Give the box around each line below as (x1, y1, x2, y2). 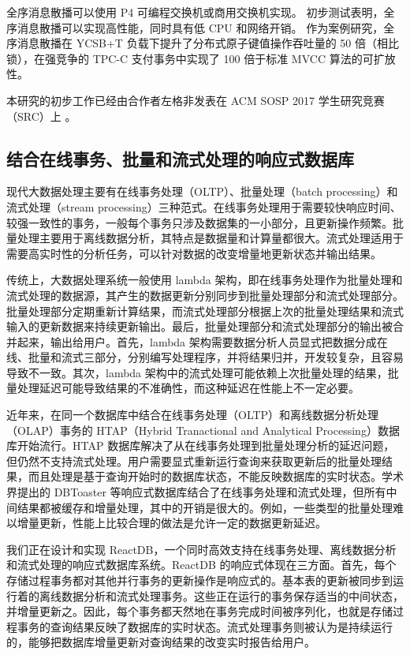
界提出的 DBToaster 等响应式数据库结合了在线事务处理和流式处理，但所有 (6, 484, 386, 500)
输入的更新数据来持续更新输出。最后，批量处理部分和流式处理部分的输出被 (6, 318, 393, 335)
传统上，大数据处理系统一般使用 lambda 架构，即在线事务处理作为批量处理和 (6, 271, 403, 288)
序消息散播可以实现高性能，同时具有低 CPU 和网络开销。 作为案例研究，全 (6, 19, 395, 36)
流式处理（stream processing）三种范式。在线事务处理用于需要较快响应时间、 (6, 198, 401, 215)
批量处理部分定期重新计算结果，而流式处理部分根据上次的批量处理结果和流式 (6, 302, 404, 319)
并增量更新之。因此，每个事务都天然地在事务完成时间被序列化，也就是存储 (6, 603, 393, 619)
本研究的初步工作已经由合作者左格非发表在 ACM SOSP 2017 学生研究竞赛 (6, 92, 385, 108)
